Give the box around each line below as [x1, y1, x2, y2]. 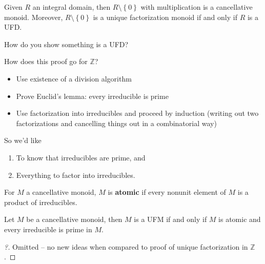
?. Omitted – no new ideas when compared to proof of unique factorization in [4, 241, 248, 252]
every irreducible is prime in [4, 224, 92, 234]
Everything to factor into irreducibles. [16, 169, 135, 180]
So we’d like [4, 135, 42, 146]
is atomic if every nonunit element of [108, 187, 226, 197]
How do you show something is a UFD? [4, 38, 129, 49]
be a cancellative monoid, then [26, 214, 123, 225]
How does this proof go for [4, 56, 88, 67]
